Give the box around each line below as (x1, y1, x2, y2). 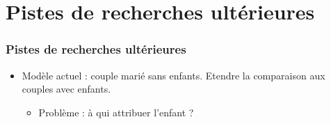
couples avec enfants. (22, 82, 111, 96)
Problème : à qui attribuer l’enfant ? (38, 104, 194, 119)
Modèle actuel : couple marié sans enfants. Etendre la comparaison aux (22, 68, 325, 82)
